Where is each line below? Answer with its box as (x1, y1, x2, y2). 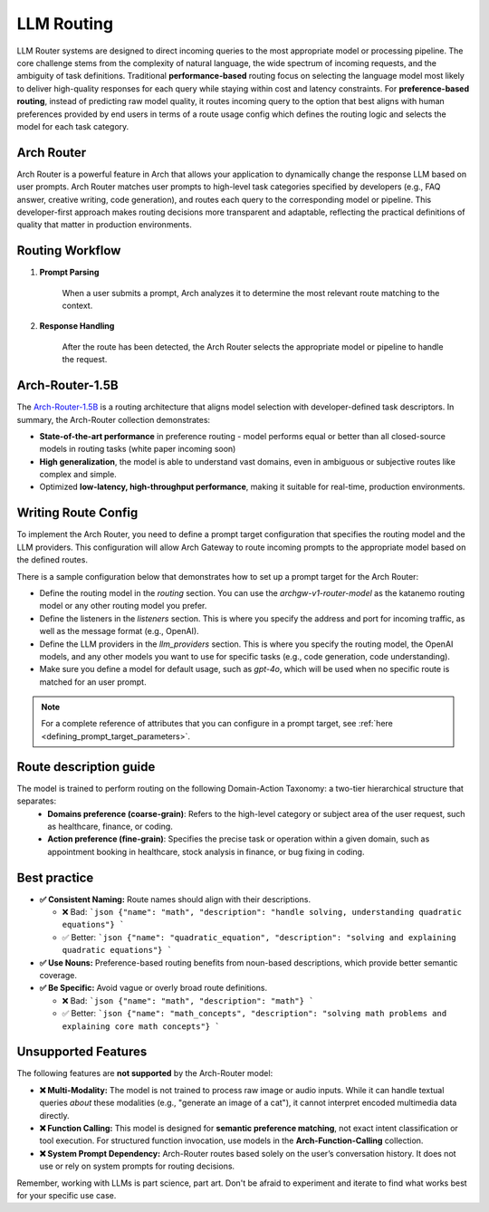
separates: (16, 795, 57, 806)
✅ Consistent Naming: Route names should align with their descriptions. (39, 893, 312, 905)
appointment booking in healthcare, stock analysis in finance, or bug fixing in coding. (47, 846, 365, 857)
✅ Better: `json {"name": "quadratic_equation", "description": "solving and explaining (62, 931, 456, 942)
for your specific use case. (16, 1189, 117, 1200)
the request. (62, 354, 108, 365)
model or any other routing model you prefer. (39, 601, 207, 611)
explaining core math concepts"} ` (62, 1021, 221, 1032)
